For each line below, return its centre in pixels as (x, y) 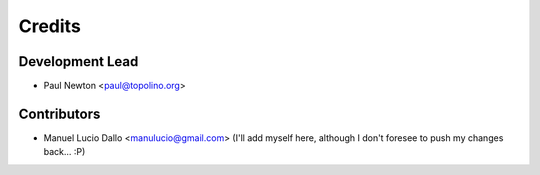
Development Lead (78, 61)
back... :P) (64, 152)
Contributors (59, 113)
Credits (50, 26)
